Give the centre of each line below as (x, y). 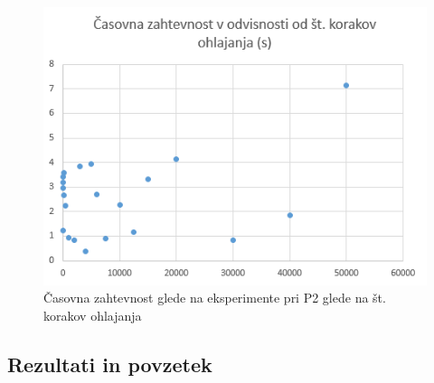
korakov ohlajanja (93, 315)
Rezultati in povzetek (110, 364)
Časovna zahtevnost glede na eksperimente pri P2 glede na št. (215, 298)
